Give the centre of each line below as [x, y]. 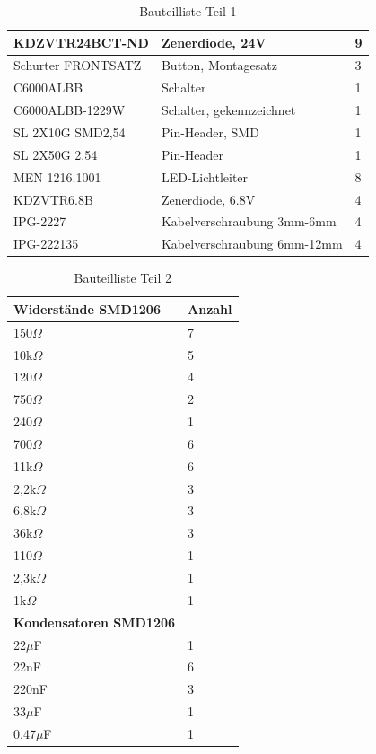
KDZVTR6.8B [53, 199]
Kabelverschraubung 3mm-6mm [249, 221]
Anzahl [210, 308]
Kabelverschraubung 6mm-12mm [252, 244]
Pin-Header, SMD [210, 132]
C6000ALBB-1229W [70, 110]
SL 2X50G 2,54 [56, 154]
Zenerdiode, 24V [214, 42]
